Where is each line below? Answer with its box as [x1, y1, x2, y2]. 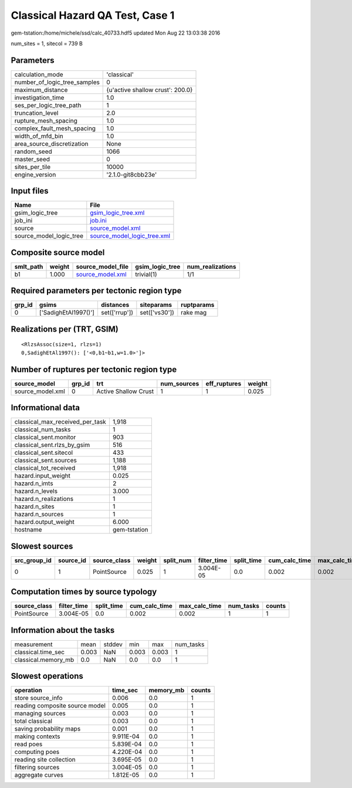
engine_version [14, 170, 56, 178]
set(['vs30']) [140, 309, 174, 317]
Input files [11, 186, 49, 196]
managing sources [14, 709, 66, 718]
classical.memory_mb [14, 655, 75, 664]
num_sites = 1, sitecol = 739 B [11, 40, 83, 47]
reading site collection [14, 756, 76, 764]
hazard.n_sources [14, 510, 64, 519]
